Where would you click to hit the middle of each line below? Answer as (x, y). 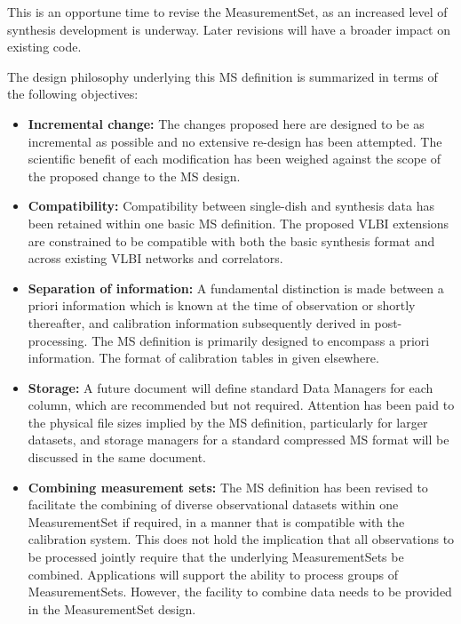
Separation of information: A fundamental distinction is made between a (236, 288)
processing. (58, 340)
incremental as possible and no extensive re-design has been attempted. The (235, 141)
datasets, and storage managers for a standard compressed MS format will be (238, 440)
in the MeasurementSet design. (112, 608)
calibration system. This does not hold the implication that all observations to (241, 539)
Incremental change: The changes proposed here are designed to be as (226, 123)
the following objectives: (73, 94)
